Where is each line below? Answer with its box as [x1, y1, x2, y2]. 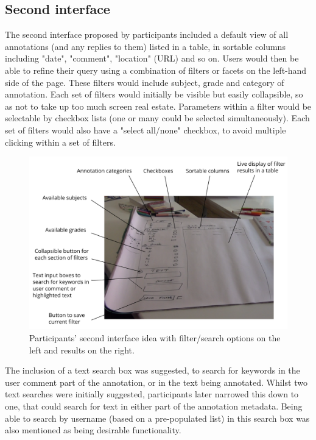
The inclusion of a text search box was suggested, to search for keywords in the [5, 364, 300, 377]
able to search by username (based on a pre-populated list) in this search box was [5, 411, 310, 424]
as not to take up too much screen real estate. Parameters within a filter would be [5, 99, 312, 112]
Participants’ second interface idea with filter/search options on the [29, 331, 281, 344]
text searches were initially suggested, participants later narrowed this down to [5, 388, 299, 400]
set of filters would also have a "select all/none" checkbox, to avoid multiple [5, 123, 286, 136]
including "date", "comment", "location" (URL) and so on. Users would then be [5, 52, 299, 65]
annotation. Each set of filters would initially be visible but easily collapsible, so [5, 88, 303, 101]
